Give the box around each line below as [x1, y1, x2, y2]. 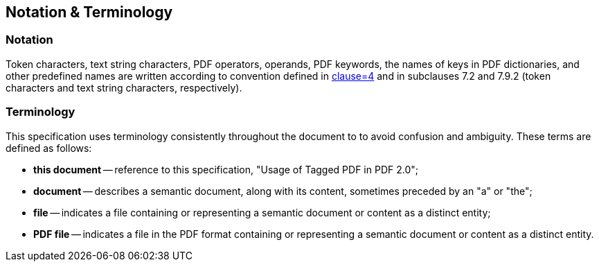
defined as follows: [6, 141, 92, 154]
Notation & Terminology [6, 3, 173, 21]
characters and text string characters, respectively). [6, 81, 242, 94]
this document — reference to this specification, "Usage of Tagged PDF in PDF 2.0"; [33, 163, 418, 175]
